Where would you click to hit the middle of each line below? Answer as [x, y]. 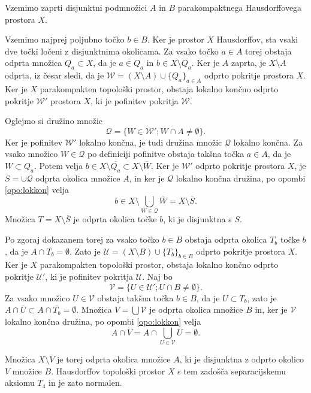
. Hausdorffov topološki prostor [108, 371]
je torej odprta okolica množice [114, 359]
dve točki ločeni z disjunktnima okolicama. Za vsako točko [112, 51]
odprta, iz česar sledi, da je [55, 75]
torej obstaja [268, 51]
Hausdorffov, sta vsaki [257, 39]
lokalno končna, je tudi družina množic [151, 142]
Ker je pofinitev [34, 142]
